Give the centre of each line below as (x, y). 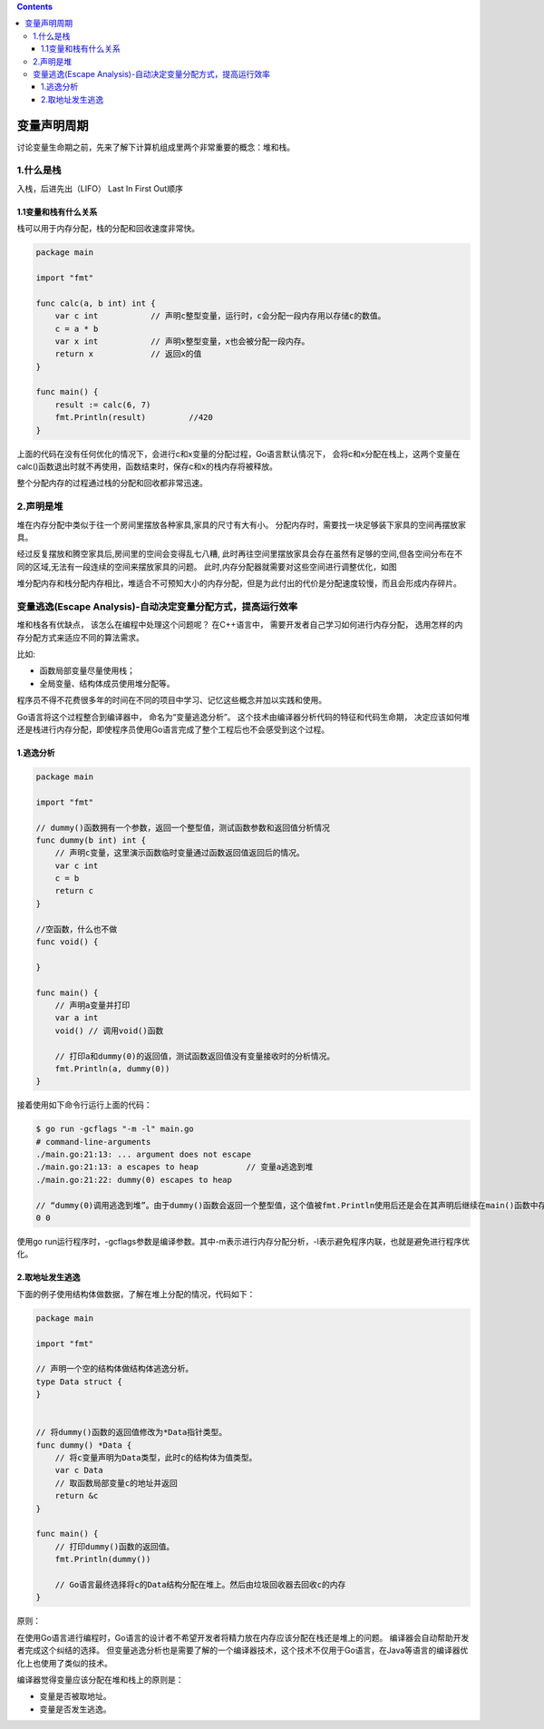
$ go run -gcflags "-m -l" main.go (115, 1129)
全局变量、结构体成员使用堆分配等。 (107, 683)
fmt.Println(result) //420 (134, 418)
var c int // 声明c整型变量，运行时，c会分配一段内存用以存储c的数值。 (220, 316)
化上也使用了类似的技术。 (64, 1663)
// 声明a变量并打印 (92, 1005)
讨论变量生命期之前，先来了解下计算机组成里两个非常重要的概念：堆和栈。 (155, 147)
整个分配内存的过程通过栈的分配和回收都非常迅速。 (112, 483)
